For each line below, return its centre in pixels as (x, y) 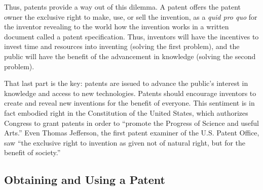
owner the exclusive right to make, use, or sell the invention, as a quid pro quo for (131, 16)
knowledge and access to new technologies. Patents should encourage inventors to (130, 93)
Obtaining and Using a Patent (85, 180)
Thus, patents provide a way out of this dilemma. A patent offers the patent (123, 7)
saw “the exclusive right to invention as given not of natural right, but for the (125, 142)
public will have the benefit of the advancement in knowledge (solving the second (130, 56)
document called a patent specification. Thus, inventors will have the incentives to (131, 36)
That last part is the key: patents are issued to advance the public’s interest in (126, 83)
